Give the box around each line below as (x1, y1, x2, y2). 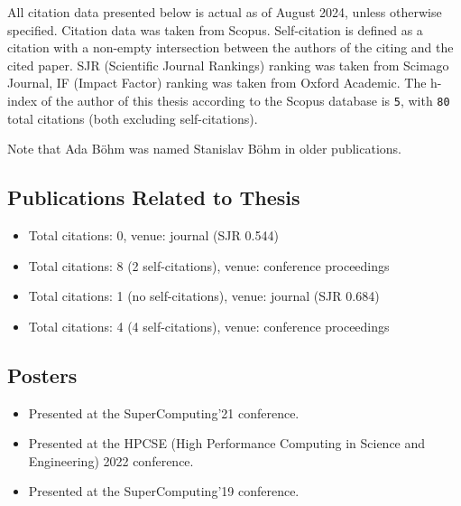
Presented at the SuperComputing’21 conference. (28, 403, 300, 422)
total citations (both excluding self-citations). (7, 108, 258, 127)
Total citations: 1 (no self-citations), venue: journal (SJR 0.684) (28, 286, 380, 305)
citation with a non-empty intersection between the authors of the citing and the (7, 38, 454, 57)
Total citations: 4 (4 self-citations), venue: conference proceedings (28, 316, 390, 335)
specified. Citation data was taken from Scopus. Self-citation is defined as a (7, 20, 423, 39)
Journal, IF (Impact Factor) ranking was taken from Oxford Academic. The (7, 73, 427, 92)
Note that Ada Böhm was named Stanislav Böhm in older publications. (7, 139, 401, 158)
